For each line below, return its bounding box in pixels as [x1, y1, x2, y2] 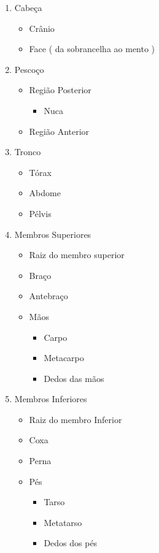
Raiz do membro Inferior [29, 413, 122, 425]
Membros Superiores [14, 227, 91, 240]
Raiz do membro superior [29, 248, 125, 261]
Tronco [14, 145, 41, 158]
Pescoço [14, 63, 44, 75]
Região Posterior [29, 83, 91, 96]
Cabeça [14, 1, 42, 13]
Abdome [29, 186, 61, 199]
